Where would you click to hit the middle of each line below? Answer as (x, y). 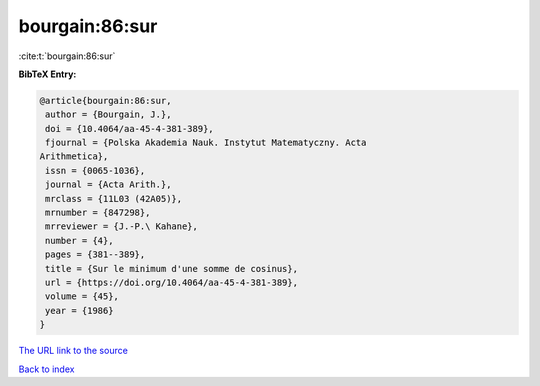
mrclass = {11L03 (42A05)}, (114, 198)
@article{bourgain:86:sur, (105, 100)
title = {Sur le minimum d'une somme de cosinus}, (172, 268)
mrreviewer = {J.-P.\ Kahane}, (122, 226)
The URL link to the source (73, 351)
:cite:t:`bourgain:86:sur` (67, 56)
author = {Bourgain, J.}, (108, 114)
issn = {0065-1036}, (95, 170)
